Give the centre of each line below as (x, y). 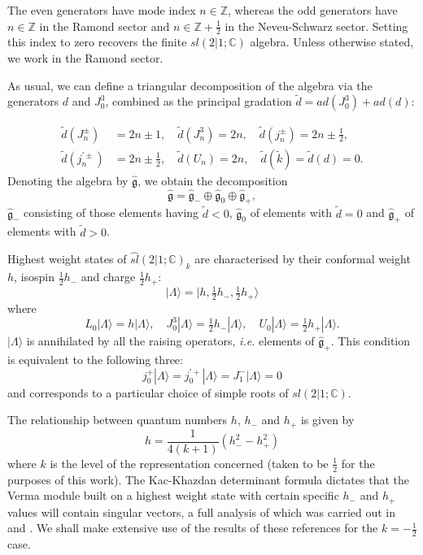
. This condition (371, 341)
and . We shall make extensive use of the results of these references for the (193, 528)
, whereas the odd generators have (313, 10)
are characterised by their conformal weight (303, 259)
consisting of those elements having (111, 212)
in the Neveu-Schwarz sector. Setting (316, 26)
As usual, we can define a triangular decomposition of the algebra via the (190, 85)
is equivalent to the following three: (95, 359)
